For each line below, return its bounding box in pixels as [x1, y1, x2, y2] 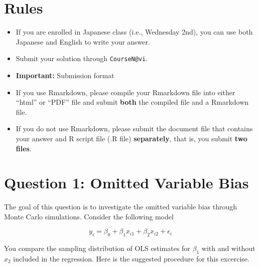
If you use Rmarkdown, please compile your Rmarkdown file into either [16, 87, 235, 97]
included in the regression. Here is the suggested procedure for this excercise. [13, 253, 249, 264]
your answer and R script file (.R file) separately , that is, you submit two [16, 133, 247, 143]
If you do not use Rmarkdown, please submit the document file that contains [16, 123, 253, 134]
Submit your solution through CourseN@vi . [16, 53, 148, 64]
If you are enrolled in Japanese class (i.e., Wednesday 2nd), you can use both [16, 27, 253, 37]
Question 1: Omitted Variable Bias [4, 172, 249, 193]
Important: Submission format [16, 70, 114, 80]
